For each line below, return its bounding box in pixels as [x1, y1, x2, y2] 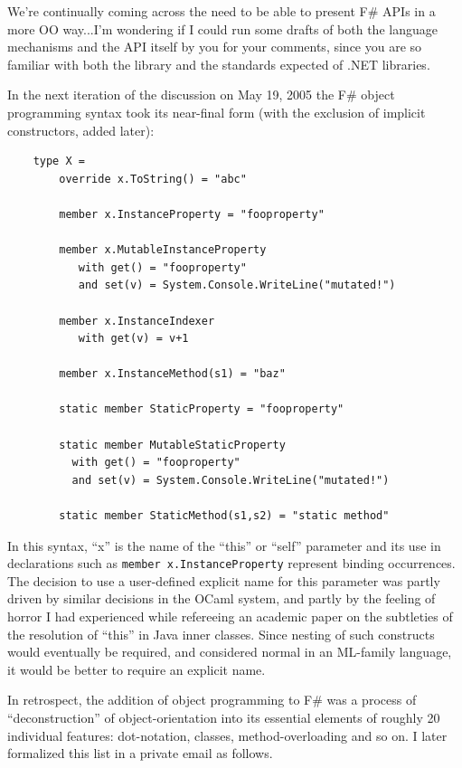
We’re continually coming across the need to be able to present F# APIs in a [7, 2, 436, 20]
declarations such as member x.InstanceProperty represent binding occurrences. [7, 554, 456, 573]
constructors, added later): [7, 120, 155, 139]
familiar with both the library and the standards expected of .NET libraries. [7, 54, 430, 73]
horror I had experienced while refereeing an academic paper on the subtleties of [7, 607, 453, 626]
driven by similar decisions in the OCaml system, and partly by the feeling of [7, 589, 436, 608]
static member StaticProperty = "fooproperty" [59, 403, 344, 416]
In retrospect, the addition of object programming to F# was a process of [7, 690, 417, 709]
